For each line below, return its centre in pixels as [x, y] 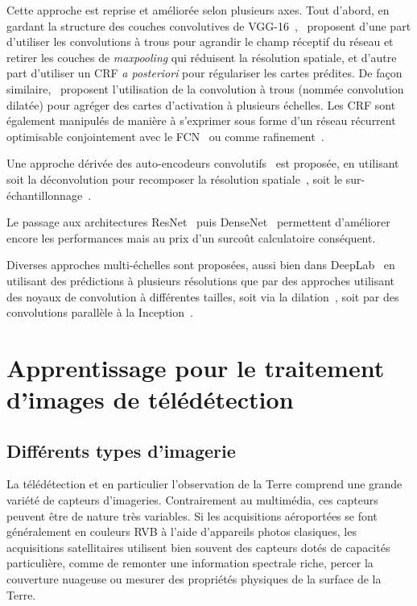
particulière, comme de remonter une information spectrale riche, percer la [190, 563]
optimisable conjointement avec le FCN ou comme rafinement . [165, 136]
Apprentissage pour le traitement [196, 367]
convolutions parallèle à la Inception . [100, 312]
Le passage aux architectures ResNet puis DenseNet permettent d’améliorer [198, 222]
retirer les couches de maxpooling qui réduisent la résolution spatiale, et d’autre [202, 57]
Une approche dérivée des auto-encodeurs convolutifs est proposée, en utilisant [203, 163]
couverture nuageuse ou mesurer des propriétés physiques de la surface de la [194, 579]
